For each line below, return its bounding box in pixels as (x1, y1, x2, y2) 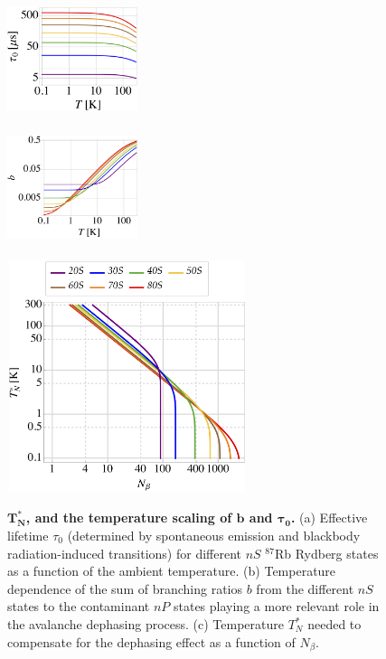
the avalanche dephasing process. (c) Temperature (7, 615, 284, 633)
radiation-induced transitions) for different (7, 543, 241, 562)
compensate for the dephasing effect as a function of (7, 632, 296, 651)
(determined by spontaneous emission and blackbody (67, 526, 361, 545)
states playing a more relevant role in (173, 597, 380, 616)
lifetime (7, 526, 49, 545)
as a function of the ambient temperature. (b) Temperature (7, 561, 336, 580)
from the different (256, 579, 354, 598)
